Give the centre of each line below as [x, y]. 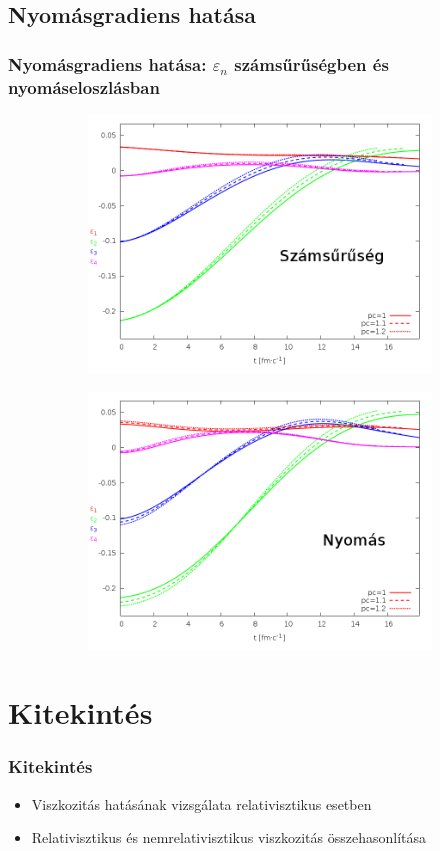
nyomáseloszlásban [84, 86]
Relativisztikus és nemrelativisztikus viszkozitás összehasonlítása [228, 837]
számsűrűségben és [311, 63]
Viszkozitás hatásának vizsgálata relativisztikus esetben [201, 803]
